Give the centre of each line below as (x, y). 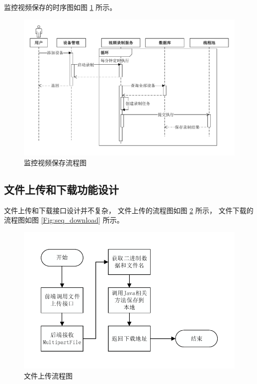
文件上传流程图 (48, 375)
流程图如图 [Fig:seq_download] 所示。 (64, 220)
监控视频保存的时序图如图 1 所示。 (60, 7)
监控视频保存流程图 (55, 162)
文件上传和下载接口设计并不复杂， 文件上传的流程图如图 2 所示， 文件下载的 (129, 210)
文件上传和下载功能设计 (61, 189)
